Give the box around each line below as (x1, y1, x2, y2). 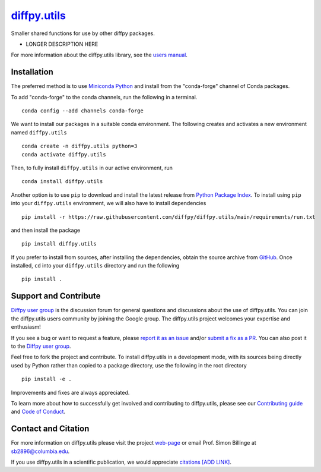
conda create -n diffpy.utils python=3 (21, 143, 138, 150)
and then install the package (11, 226, 80, 234)
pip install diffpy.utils (21, 241, 97, 247)
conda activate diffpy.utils (21, 151, 106, 158)
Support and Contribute (11, 291, 101, 301)
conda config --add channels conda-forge (21, 108, 144, 114)
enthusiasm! (11, 323, 41, 331)
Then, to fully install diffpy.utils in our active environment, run (11, 164, 173, 171)
